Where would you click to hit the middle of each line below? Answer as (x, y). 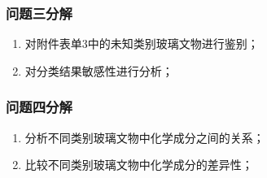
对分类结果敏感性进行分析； (99, 70)
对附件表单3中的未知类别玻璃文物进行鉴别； (142, 43)
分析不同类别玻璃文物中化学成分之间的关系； (144, 137)
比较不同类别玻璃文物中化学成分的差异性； (139, 165)
